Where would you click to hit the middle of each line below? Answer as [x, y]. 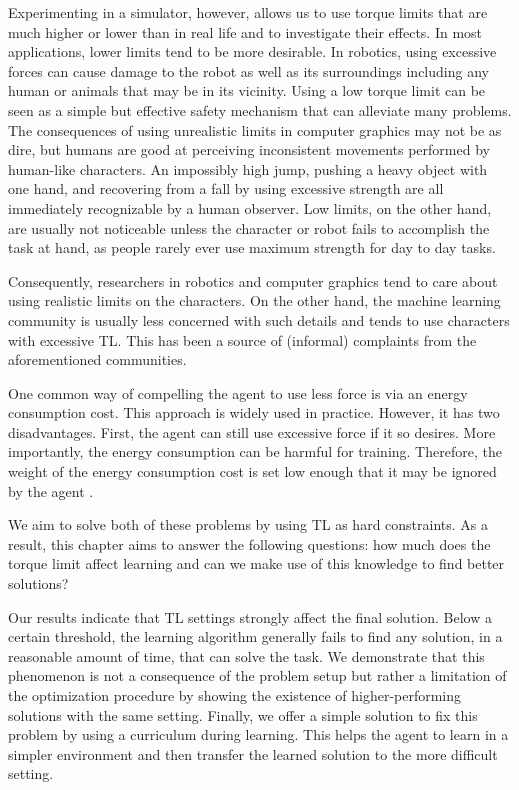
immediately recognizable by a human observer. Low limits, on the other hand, [250, 207]
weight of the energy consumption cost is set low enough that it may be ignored [252, 471]
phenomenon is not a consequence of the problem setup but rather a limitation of [257, 675]
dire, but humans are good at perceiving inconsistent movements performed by [249, 149]
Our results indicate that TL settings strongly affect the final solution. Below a [250, 616]
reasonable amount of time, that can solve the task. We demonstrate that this [246, 655]
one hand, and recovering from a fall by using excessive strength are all [226, 188]
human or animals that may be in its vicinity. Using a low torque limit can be [247, 90]
